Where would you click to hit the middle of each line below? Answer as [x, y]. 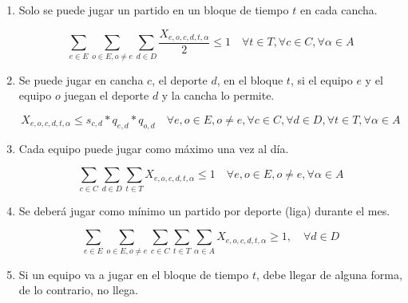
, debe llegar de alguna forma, [329, 274]
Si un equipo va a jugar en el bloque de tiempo [134, 274]
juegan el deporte [107, 95]
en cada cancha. [339, 10]
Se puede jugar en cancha [81, 79]
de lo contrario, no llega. [78, 290]
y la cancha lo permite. [218, 95]
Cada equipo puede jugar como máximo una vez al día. [154, 148]
